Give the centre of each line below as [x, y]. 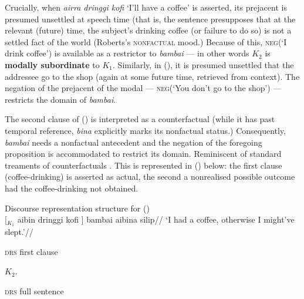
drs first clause [31, 251]
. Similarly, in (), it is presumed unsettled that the [203, 64]
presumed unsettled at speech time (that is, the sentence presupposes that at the [150, 19]
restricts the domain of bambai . [60, 99]
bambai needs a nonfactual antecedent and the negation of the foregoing [134, 142]
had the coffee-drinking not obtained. [72, 188]
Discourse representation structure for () [77, 208]
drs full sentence [34, 290]
